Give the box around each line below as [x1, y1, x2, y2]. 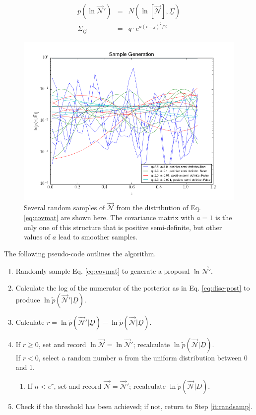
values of [24, 232, 50, 242]
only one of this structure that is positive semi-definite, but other [24, 222, 222, 232]
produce [15, 294, 40, 304]
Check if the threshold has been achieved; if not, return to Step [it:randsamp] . [15, 401, 253, 411]
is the [215, 212, 232, 222]
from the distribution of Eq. [116, 202, 201, 213]
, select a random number [38, 352, 116, 362]
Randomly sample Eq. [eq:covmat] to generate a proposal [15, 266, 190, 276]
